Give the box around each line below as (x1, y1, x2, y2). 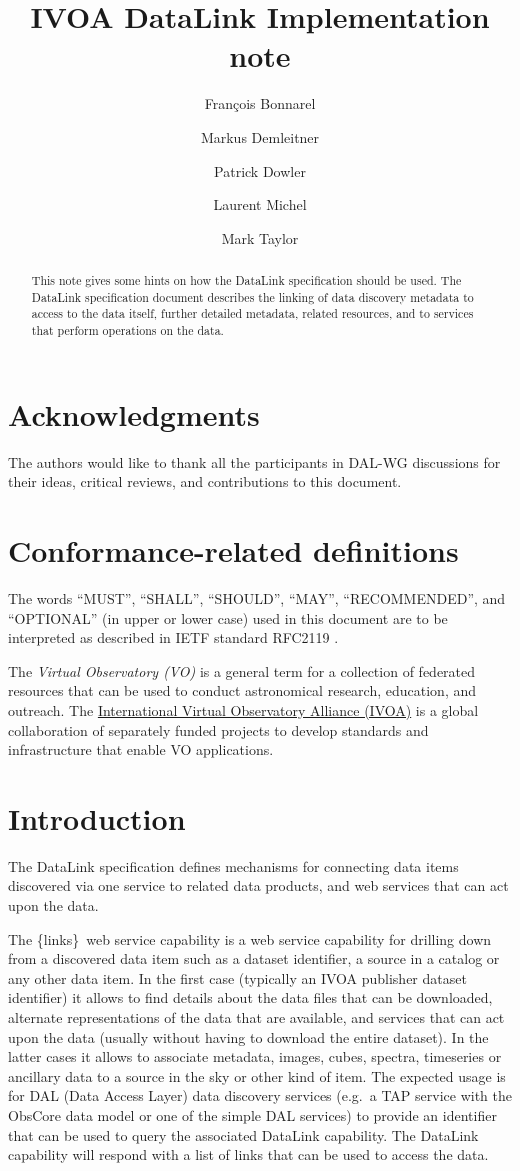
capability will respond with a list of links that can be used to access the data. (8, 1144, 489, 1165)
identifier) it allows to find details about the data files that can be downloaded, (8, 987, 493, 1008)
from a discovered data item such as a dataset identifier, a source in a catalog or (8, 948, 500, 969)
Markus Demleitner (200, 126, 320, 147)
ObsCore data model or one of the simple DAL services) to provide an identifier (8, 1104, 497, 1125)
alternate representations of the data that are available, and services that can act (8, 1006, 505, 1027)
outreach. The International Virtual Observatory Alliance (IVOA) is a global (8, 699, 479, 720)
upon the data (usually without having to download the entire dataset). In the (8, 1026, 489, 1047)
